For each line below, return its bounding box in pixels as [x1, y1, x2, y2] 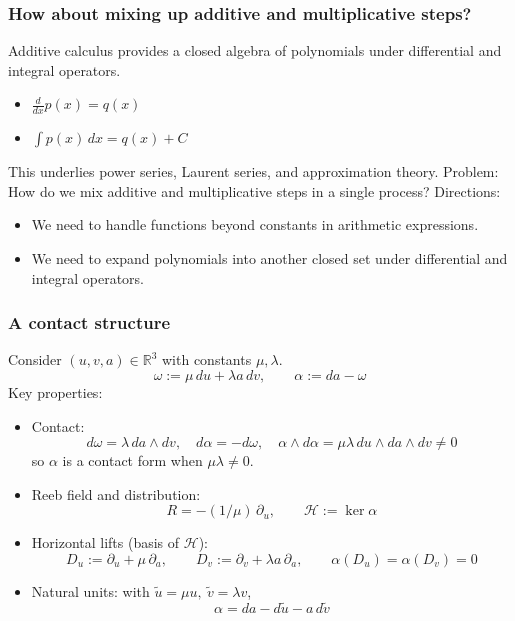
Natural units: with [31, 580, 150, 601]
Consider [8, 349, 62, 370]
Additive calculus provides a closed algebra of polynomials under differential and [8, 40, 502, 61]
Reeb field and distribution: [31, 483, 201, 504]
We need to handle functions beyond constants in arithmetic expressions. [31, 214, 479, 235]
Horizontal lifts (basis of [31, 532, 180, 553]
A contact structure [8, 310, 171, 335]
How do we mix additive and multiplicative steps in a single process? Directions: [8, 180, 501, 201]
